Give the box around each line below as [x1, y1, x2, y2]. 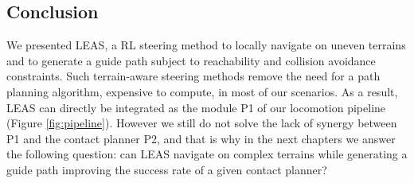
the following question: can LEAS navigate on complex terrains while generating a [6, 146, 408, 162]
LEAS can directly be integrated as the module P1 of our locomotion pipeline [6, 99, 386, 115]
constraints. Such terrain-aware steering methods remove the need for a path [6, 68, 381, 84]
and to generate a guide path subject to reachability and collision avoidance [6, 52, 376, 68]
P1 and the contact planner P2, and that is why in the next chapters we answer [6, 130, 396, 146]
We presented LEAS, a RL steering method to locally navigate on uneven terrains [6, 37, 406, 53]
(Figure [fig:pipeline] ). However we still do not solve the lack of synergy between [6, 115, 397, 131]
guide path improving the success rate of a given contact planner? [6, 161, 327, 177]
